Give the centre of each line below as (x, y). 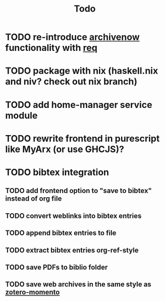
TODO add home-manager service (79, 105)
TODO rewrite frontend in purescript (82, 138)
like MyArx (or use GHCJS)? (65, 149)
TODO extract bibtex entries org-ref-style (72, 250)
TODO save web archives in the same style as (78, 285)
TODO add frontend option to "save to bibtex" (79, 191)
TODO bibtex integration (57, 172)
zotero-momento (33, 292)
